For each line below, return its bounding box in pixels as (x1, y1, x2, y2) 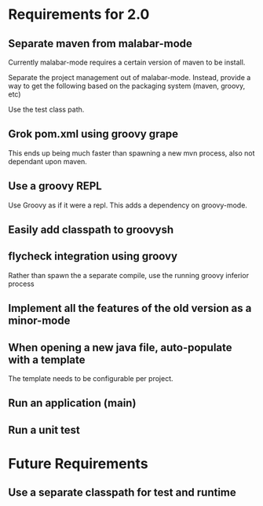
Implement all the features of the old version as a (8, 302, 252, 315)
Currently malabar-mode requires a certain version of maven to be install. (8, 57, 246, 67)
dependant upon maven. (8, 156, 88, 166)
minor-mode (8, 314, 71, 328)
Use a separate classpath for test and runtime (8, 486, 237, 500)
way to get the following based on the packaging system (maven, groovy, (8, 81, 246, 90)
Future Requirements (8, 455, 148, 472)
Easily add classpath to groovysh (8, 223, 174, 236)
